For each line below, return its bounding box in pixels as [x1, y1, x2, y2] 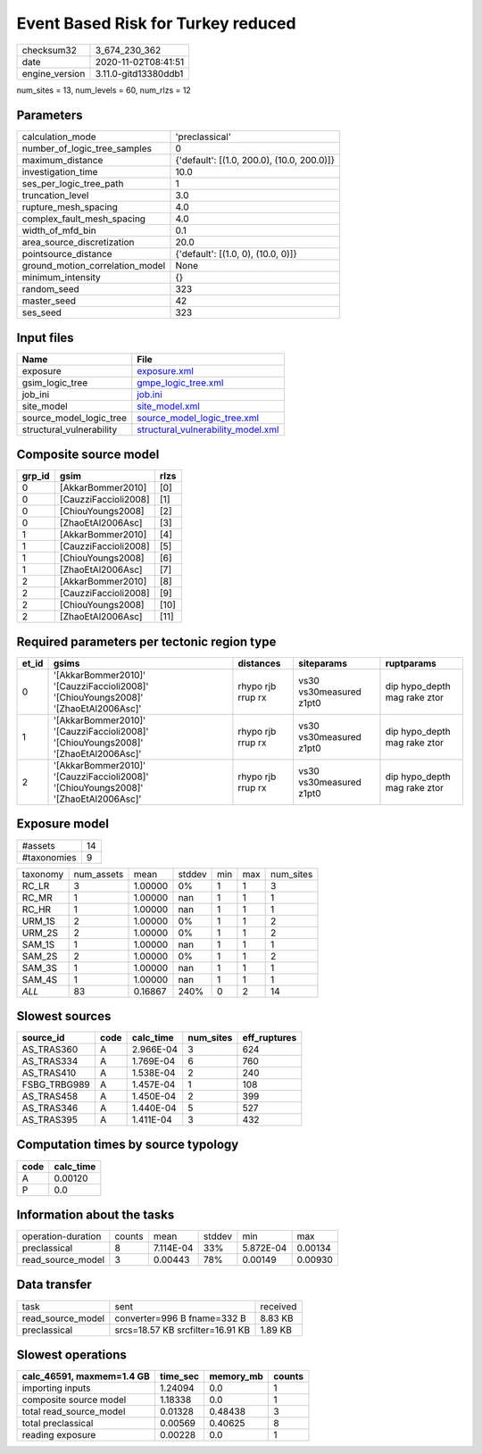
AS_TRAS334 [21, 1055, 79, 1068]
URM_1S [21, 915, 55, 927]
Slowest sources [16, 1009, 112, 1024]
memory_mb [209, 1370, 263, 1383]
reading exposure [21, 1429, 96, 1442]
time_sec [159, 1370, 200, 1383]
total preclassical [21, 1417, 94, 1430]
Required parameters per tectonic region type [16, 634, 277, 649]
